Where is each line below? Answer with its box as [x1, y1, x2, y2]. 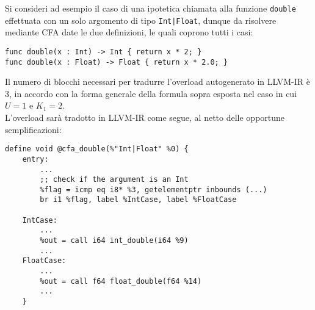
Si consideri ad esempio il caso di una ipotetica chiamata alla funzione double [5, 2, 296, 14]
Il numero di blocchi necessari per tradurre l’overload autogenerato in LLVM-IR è [5, 75, 310, 88]
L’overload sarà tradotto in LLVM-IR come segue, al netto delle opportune [5, 111, 285, 123]
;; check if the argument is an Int [40, 175, 189, 184]
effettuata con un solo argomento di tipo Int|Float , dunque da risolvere [5, 13, 277, 26]
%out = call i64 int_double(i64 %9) [40, 236, 189, 245]
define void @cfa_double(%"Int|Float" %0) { [5, 145, 189, 154]
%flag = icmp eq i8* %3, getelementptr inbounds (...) [40, 185, 267, 194]
